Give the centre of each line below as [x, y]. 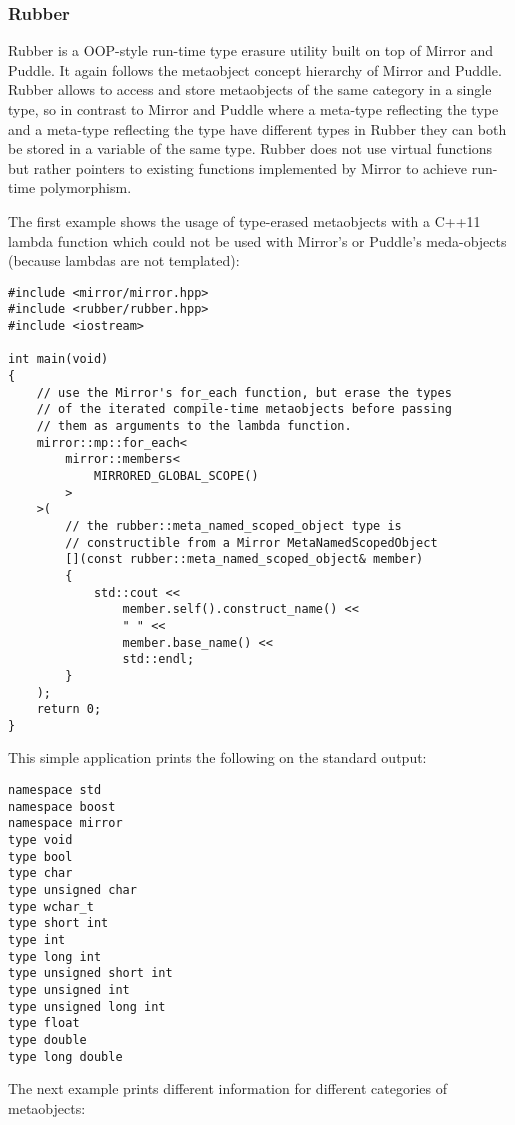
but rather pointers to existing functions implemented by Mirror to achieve [237, 167]
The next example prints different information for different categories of [228, 1088]
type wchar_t [51, 906]
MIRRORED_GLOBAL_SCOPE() [176, 475]
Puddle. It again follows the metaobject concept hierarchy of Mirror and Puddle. [255, 69]
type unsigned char [72, 890]
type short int [58, 923]
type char [40, 873]
